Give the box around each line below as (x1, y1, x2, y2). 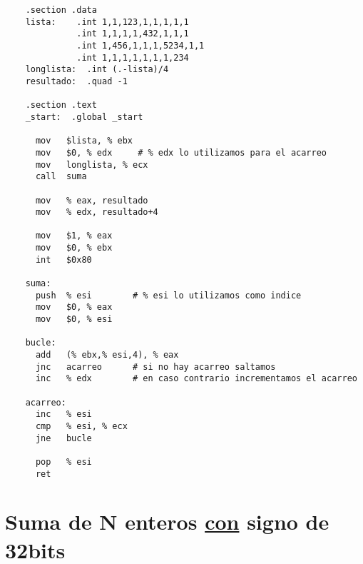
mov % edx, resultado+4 (35, 207, 158, 218)
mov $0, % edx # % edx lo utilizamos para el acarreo (35, 147, 327, 158)
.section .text (25, 100, 97, 111)
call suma (35, 171, 87, 182)
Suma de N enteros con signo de (5, 507, 329, 536)
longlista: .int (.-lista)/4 (25, 64, 169, 75)
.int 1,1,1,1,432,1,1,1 (76, 29, 189, 39)
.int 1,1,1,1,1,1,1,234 (76, 52, 189, 63)
